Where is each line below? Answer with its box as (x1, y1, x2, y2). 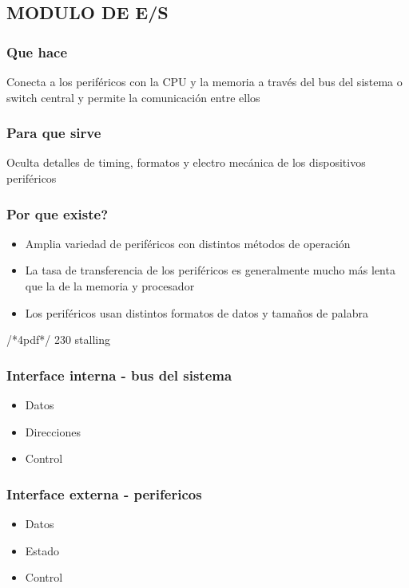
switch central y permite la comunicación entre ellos (6, 89, 260, 105)
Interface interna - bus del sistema (6, 365, 232, 385)
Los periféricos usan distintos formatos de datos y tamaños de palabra (25, 304, 368, 321)
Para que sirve (6, 123, 101, 143)
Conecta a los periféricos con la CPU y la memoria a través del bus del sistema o (6, 73, 403, 89)
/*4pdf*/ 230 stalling (6, 331, 110, 348)
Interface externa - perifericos (6, 483, 202, 503)
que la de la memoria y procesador (25, 278, 195, 294)
